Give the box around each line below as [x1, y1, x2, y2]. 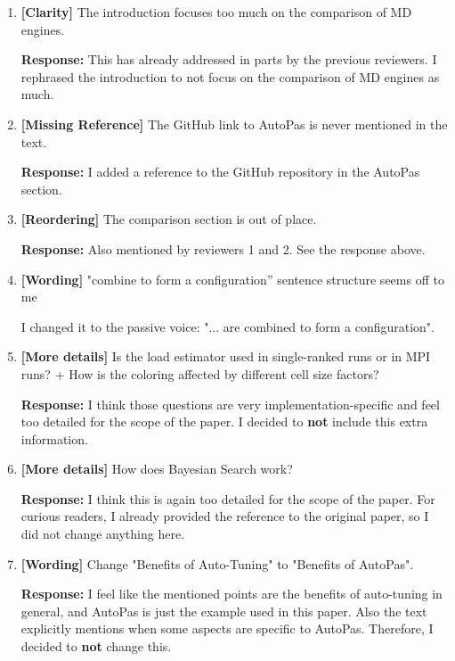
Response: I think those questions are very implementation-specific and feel [20, 394, 440, 413]
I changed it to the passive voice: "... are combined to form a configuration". [20, 317, 435, 335]
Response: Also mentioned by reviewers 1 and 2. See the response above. [20, 239, 426, 258]
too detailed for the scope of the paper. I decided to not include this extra [20, 412, 428, 431]
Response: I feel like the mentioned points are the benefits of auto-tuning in [20, 584, 443, 603]
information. [20, 429, 88, 448]
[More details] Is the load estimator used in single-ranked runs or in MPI [20, 347, 431, 366]
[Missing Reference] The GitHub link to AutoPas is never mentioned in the [20, 114, 448, 133]
